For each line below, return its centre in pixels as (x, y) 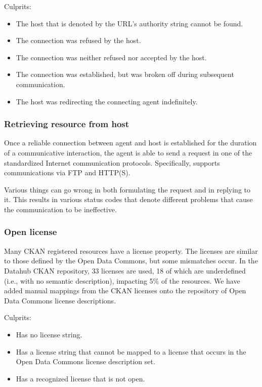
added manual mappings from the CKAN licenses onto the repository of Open (125, 291)
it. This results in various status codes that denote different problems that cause (128, 199)
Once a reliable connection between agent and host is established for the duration (130, 143)
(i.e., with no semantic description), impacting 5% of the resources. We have (122, 280)
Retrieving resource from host (67, 124)
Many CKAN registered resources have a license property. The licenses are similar (131, 250)
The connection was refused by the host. (78, 40)
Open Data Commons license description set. (85, 361)
